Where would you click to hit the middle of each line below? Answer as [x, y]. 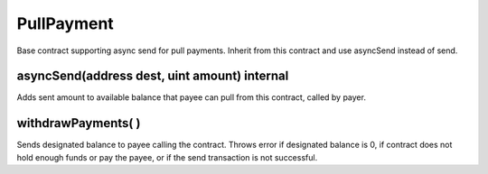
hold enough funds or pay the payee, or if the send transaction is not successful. [167, 157]
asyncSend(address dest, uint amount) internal [153, 76]
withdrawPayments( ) [79, 123]
